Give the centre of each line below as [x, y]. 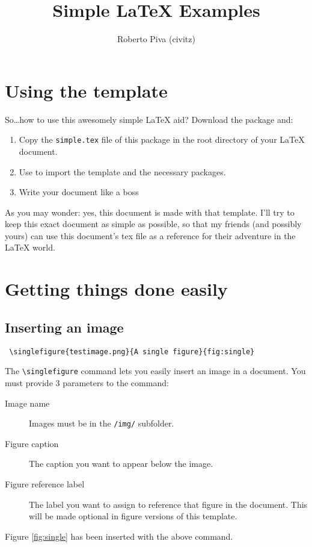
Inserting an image [64, 327]
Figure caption [32, 443]
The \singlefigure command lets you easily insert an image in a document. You [155, 371]
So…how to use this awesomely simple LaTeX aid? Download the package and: [149, 119]
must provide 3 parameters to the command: [87, 382]
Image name [27, 403]
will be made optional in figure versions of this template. [133, 516]
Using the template [86, 90]
